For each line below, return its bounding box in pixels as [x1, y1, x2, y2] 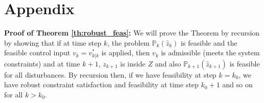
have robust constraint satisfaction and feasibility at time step [4, 79, 199, 90]
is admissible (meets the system [161, 47, 260, 58]
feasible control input [4, 47, 71, 58]
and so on [222, 79, 253, 90]
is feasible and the [181, 37, 237, 48]
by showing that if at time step [4, 37, 101, 48]
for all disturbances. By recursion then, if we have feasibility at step [4, 69, 216, 80]
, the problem [107, 37, 150, 48]
